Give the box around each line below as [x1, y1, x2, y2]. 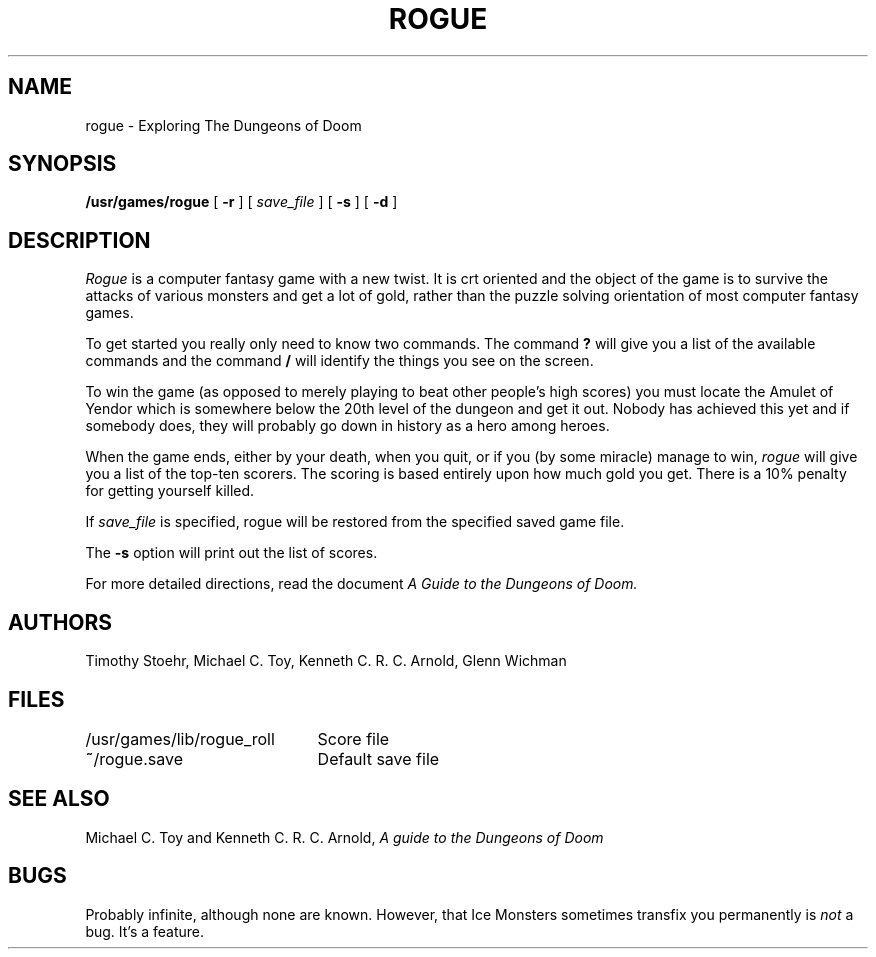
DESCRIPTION [8, 227, 151, 253]
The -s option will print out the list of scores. [85, 544, 378, 562]
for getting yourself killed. [85, 482, 255, 500]
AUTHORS [8, 609, 113, 635]
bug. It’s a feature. [85, 922, 205, 940]
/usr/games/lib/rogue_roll [85, 728, 275, 749]
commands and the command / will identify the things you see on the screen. [85, 352, 594, 370]
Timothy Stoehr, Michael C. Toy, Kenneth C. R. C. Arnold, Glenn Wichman [85, 652, 567, 670]
